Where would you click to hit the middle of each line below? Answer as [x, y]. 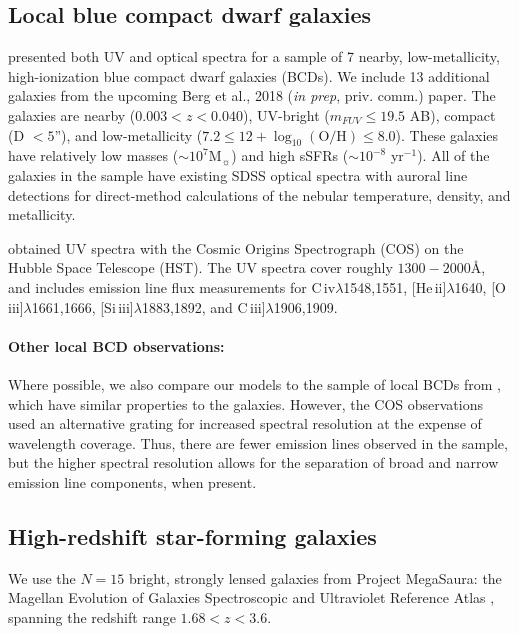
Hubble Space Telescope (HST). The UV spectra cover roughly [200, 267]
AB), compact [452, 114]
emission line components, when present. [132, 481]
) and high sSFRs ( [290, 155]
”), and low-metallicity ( [128, 134]
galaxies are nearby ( [72, 114]
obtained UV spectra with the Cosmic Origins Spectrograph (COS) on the [236, 247]
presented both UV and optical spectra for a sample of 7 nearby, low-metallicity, [254, 56]
